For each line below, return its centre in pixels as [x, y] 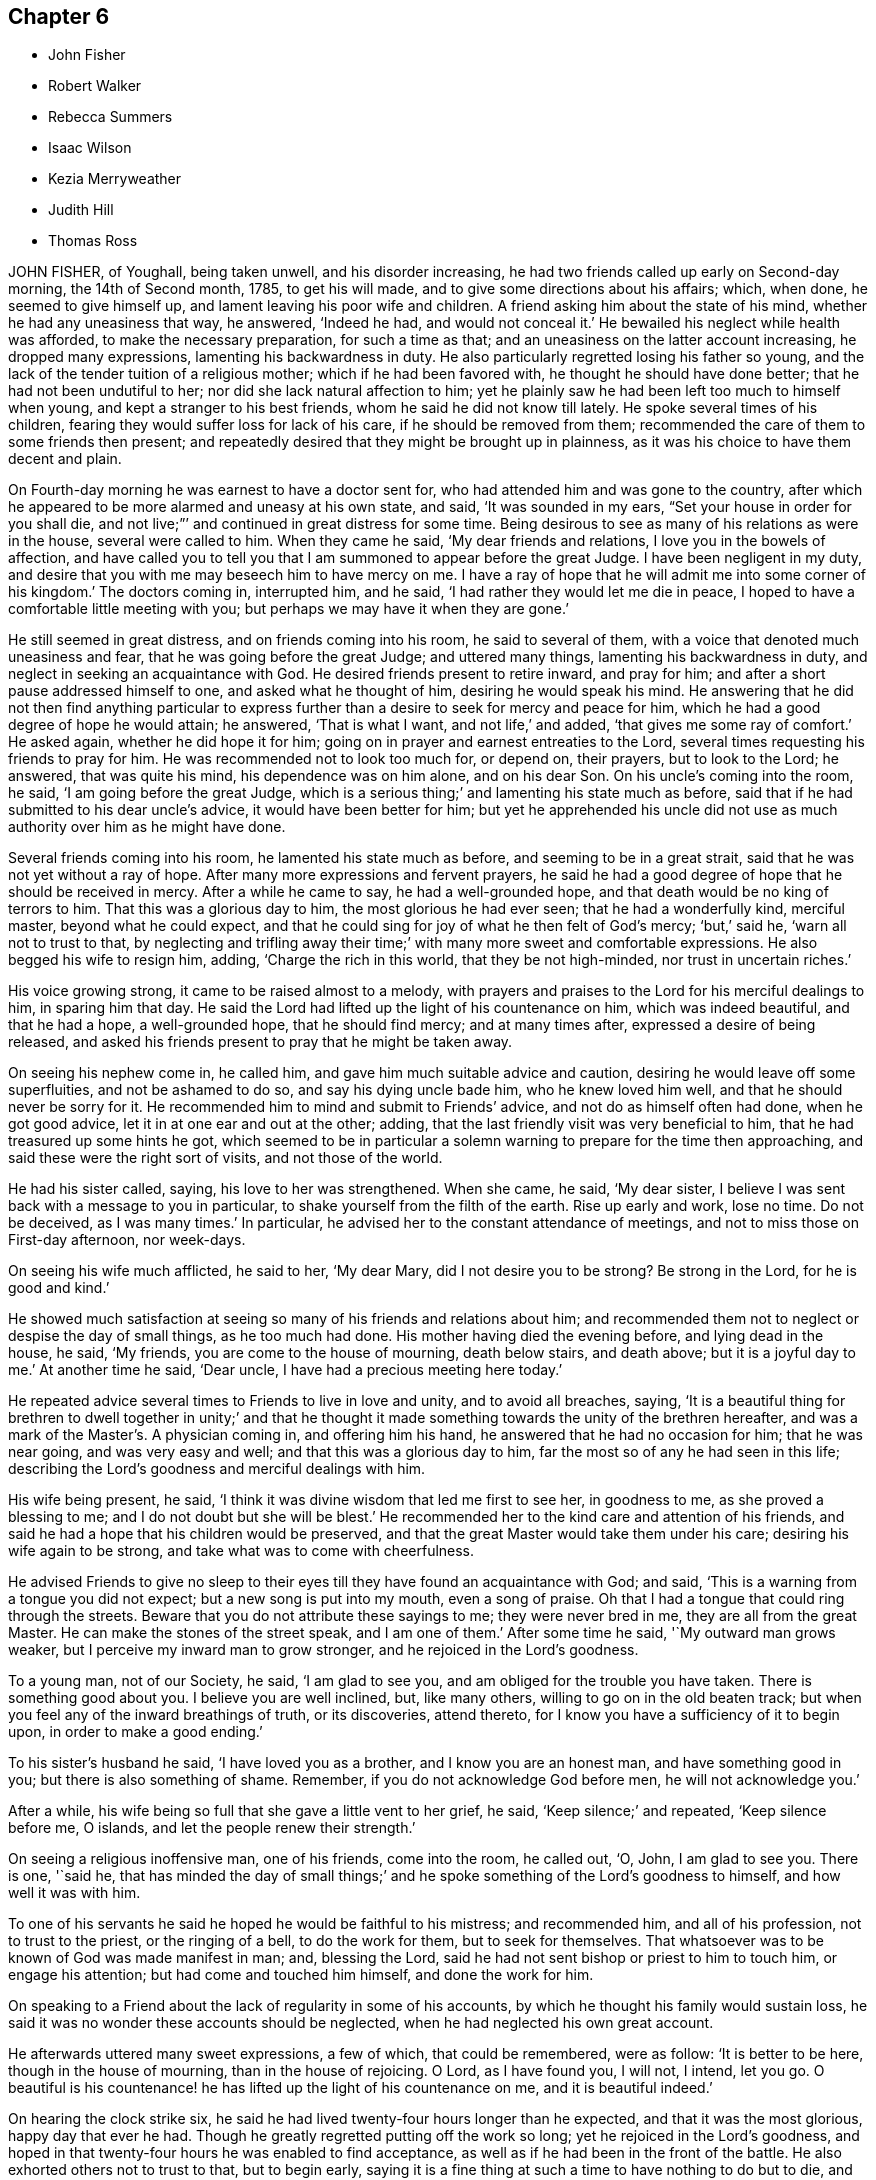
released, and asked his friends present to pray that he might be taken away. [260, 1042]
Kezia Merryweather [115, 179]
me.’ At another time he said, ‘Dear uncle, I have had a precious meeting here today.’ [285, 1370]
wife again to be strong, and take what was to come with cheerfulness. [241, 1551]
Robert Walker [95, 86]
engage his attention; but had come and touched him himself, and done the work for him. [301, 1975]
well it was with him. [74, 1893]
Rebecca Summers [110, 117]
